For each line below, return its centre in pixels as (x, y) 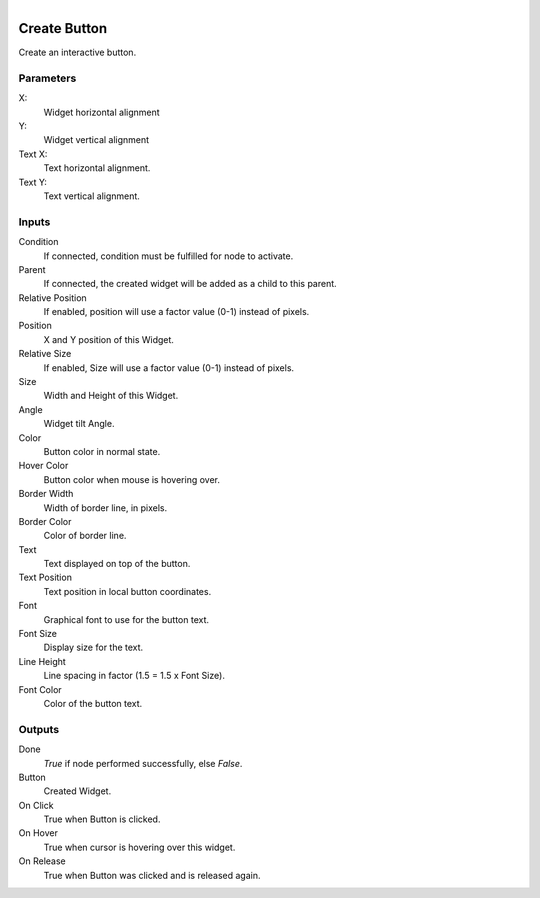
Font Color (40, 689)
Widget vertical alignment (96, 140)
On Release (42, 861)
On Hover (38, 833)
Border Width (46, 494)
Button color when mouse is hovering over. (131, 479)
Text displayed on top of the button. (117, 564)
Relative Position (52, 297)
